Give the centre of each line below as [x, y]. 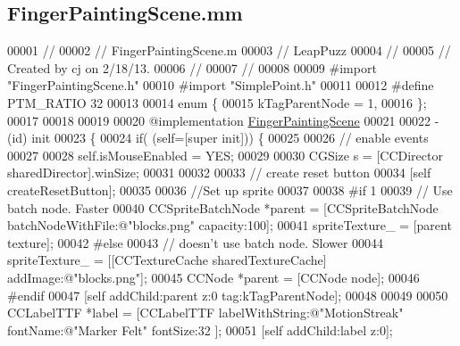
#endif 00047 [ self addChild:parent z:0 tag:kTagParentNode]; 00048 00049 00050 [228, 295]
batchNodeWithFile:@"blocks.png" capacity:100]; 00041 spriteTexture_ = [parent [230, 225]
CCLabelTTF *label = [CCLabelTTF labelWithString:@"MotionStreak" [205, 313]
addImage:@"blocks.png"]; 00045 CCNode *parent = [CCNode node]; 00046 [213, 277]
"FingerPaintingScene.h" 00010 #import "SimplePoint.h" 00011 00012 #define [221, 85]
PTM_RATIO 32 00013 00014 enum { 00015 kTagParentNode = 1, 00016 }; [217, 102]
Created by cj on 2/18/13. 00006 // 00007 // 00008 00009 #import [192, 67]
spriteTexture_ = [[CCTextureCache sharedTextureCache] [167, 260]
